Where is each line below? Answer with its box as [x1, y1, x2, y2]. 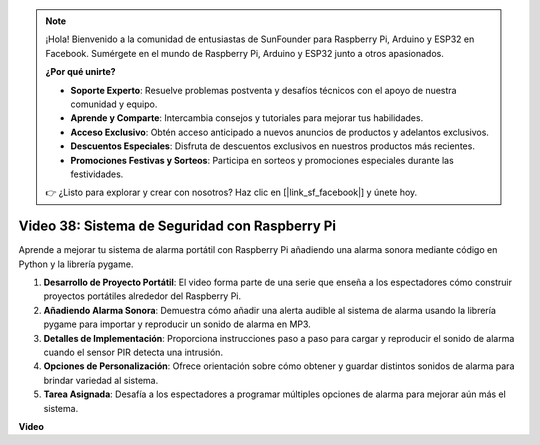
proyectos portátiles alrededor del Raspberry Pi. [43, 290, 242, 302]
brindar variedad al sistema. [43, 374, 159, 386]
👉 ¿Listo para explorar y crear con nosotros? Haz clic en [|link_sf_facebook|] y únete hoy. [45, 186, 418, 199]
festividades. [70, 168, 124, 180]
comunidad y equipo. [70, 98, 158, 110]
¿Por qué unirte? [45, 66, 116, 78]
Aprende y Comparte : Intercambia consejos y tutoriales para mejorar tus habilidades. [70, 112, 424, 124]
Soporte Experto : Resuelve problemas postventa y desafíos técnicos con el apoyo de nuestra [70, 84, 457, 96]
